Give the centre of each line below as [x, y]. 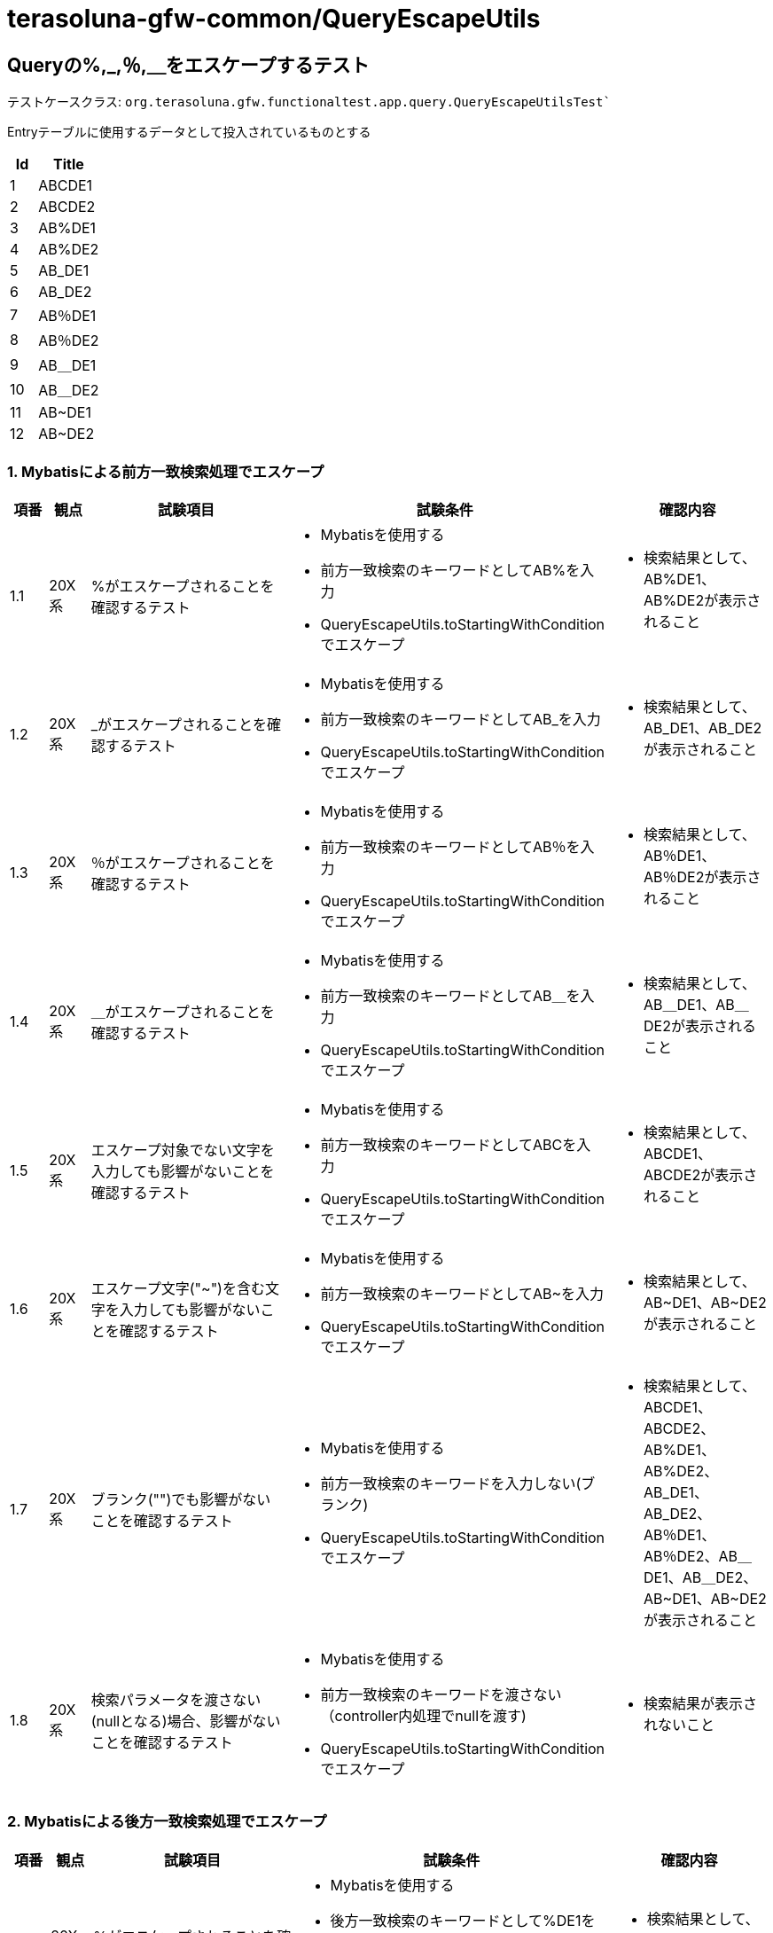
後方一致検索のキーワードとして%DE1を [463, 1920]
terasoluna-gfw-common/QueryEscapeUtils [274, 19]
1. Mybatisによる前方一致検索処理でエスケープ [166, 471]
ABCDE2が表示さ [701, 1174]
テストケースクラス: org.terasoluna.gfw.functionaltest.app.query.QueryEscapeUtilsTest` [309, 102]
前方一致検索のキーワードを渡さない [441, 1694]
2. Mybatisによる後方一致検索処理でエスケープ [167, 1822]
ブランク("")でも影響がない [181, 1499]
